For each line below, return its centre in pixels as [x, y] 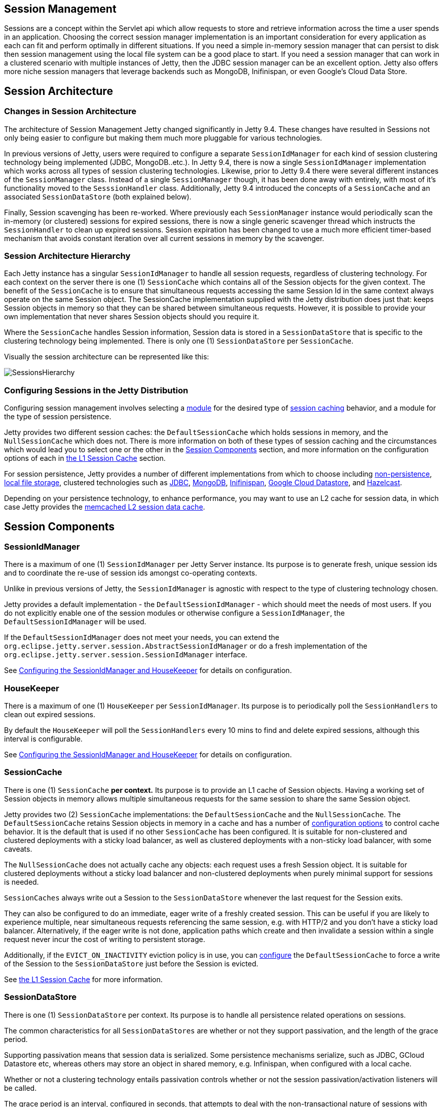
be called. [21, 1088]
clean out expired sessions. [50, 715]
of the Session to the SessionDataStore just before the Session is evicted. [131, 963]
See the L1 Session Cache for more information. [83, 979]
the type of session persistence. [58, 417]
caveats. [18, 849]
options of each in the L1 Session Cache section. [85, 458]
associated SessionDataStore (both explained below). [98, 196]
